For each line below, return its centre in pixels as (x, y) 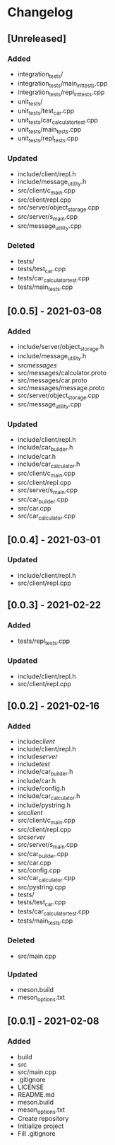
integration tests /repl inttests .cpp (61, 93)
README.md (36, 1094)
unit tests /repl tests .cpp (48, 139)
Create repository (43, 1119)
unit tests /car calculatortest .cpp (58, 121)
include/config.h (41, 788)
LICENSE (31, 1087)
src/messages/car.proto (52, 380)
